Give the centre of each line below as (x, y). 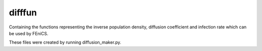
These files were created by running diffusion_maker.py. (65, 42)
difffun (23, 13)
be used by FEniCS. (29, 33)
